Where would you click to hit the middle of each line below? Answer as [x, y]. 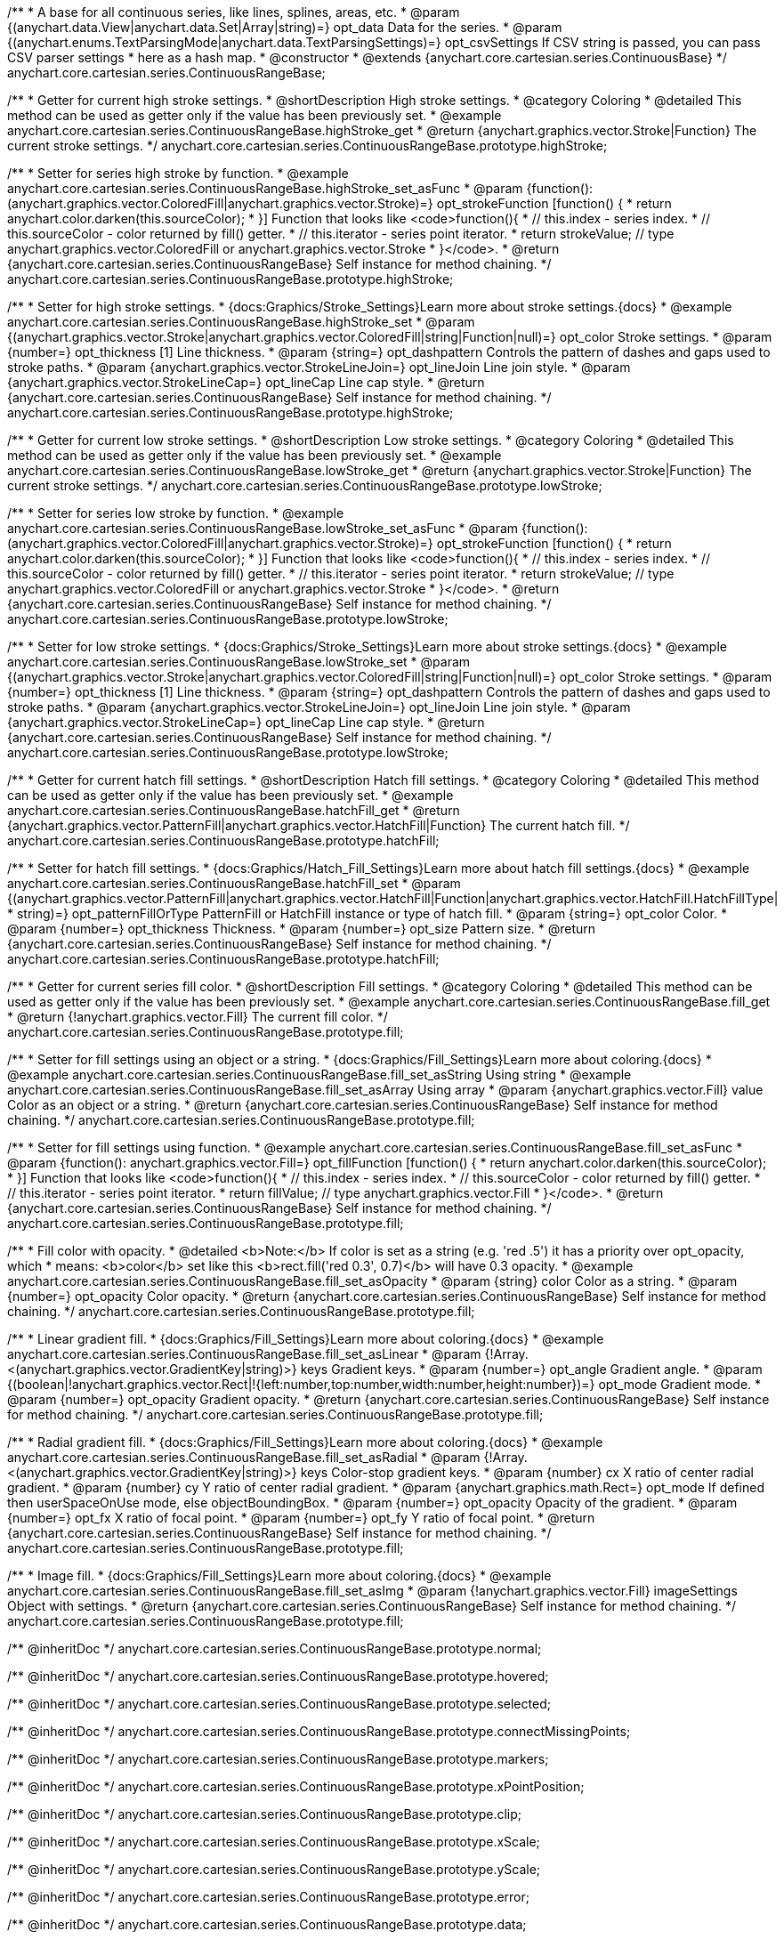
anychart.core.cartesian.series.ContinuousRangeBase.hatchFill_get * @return [234, 810]
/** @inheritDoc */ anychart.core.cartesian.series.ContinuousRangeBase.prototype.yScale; [274, 1869]
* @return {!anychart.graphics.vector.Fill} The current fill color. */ [198, 1017]
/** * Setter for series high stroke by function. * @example [178, 173]
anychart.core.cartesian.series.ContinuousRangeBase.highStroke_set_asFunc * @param [265, 188]
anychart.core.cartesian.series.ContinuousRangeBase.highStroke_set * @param [241, 322]
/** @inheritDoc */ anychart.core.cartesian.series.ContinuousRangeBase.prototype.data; [267, 1924]
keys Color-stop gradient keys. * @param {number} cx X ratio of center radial [527, 1472]
